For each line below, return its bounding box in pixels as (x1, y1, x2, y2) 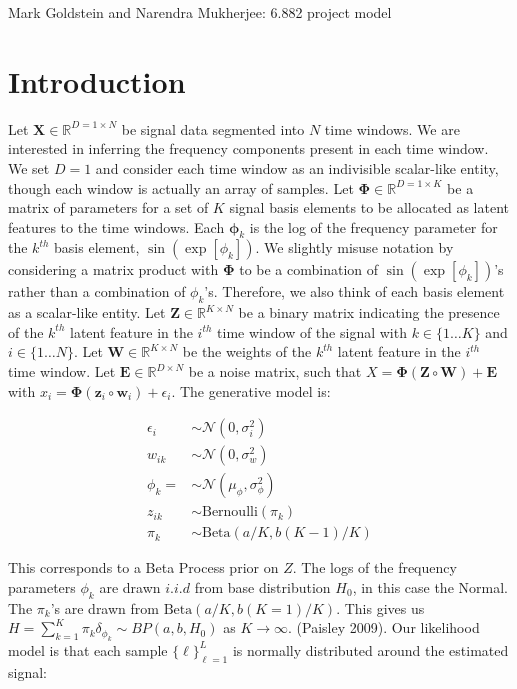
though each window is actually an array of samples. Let (8, 177, 354, 198)
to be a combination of (239, 259, 379, 280)
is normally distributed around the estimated (232, 639, 509, 660)
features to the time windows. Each (8, 216, 225, 237)
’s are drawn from (50, 597, 159, 618)
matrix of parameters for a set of (8, 197, 209, 218)
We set (8, 157, 50, 178)
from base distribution (194, 577, 331, 597)
